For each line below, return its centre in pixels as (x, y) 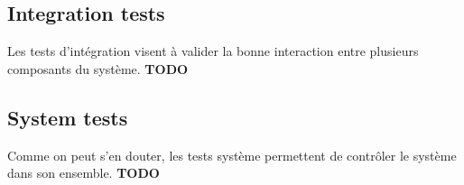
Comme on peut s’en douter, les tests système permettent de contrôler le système (232, 155)
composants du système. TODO (98, 68)
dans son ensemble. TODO (84, 173)
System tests (68, 117)
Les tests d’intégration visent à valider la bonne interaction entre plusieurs (213, 51)
